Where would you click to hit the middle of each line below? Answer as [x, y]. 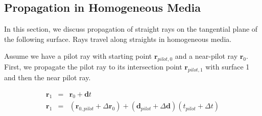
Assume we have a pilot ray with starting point [78, 56]
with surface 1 [228, 67]
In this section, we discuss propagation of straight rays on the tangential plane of [131, 29]
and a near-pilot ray [206, 56]
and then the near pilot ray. [47, 77]
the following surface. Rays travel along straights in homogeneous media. [118, 39]
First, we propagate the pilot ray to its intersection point [93, 67]
